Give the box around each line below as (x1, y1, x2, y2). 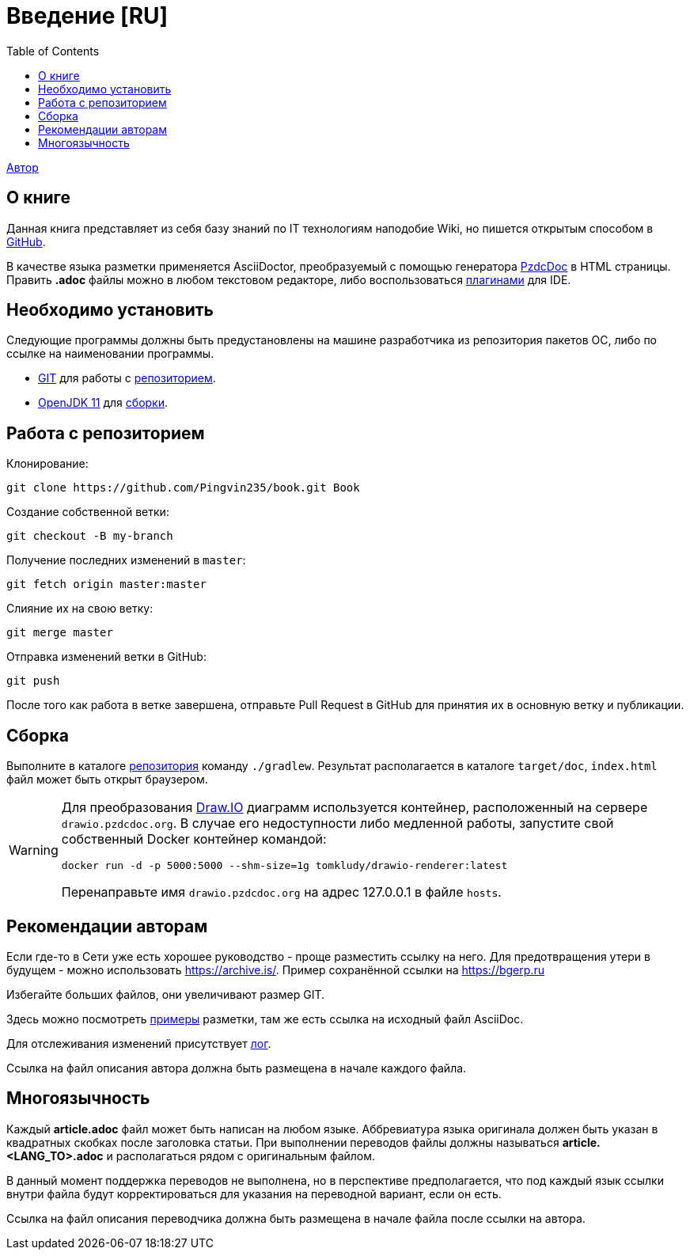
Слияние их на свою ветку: (6, 601, 154, 616)
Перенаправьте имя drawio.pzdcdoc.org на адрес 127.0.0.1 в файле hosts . (61, 884, 502, 901)
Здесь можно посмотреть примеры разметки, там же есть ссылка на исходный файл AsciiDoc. (6, 1011, 524, 1026)
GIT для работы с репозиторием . (38, 371, 216, 385)
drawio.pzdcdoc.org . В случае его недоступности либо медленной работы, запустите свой (61, 815, 614, 832)
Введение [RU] (6, 2, 169, 29)
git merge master (6, 626, 113, 639)
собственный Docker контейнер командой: (61, 831, 327, 848)
